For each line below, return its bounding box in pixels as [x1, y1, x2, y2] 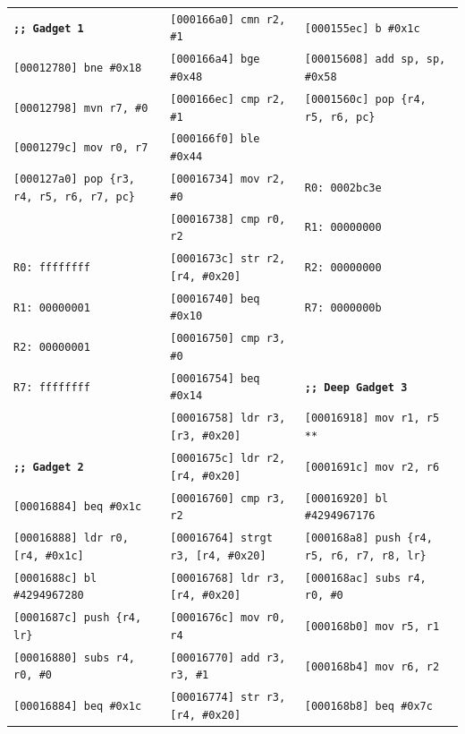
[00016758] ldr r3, [170, 412, 286, 425]
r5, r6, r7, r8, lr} [304, 549, 427, 562]
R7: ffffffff [13, 380, 90, 394]
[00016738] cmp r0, [170, 212, 286, 226]
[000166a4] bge [170, 53, 260, 66]
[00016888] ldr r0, [13, 532, 129, 545]
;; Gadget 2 [13, 460, 84, 474]
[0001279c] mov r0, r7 [13, 141, 148, 155]
